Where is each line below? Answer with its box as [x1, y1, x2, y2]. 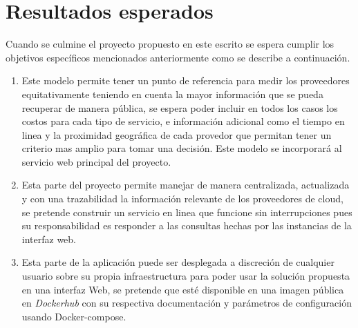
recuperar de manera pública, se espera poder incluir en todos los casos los [21, 100, 338, 115]
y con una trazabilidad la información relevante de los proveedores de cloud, [21, 191, 343, 206]
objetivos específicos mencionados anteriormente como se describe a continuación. [6, 50, 350, 64]
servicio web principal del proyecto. [21, 154, 171, 168]
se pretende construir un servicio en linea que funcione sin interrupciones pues [21, 204, 352, 219]
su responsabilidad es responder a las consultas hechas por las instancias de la [21, 218, 352, 233]
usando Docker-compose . [21, 309, 126, 323]
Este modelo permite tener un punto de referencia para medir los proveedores [21, 73, 350, 88]
